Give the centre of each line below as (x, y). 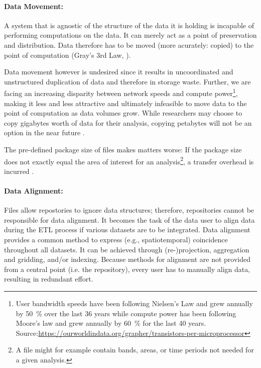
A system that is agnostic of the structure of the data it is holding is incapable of (129, 25)
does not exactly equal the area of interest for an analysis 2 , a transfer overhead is (129, 160)
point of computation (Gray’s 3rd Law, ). (68, 55)
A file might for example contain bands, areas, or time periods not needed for (135, 350)
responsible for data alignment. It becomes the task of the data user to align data (129, 219)
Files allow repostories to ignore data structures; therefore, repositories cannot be (129, 210)
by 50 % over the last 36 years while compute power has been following (126, 313)
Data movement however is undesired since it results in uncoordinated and (119, 72)
